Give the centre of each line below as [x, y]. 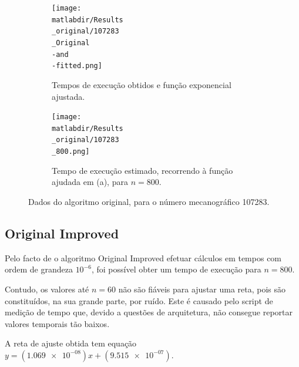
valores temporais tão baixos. [57, 323]
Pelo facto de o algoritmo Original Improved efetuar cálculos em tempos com [143, 257]
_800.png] [71, 152]
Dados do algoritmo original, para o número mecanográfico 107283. [149, 201]
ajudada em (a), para [90, 182]
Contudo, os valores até [47, 289]
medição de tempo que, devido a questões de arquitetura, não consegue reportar [149, 312]
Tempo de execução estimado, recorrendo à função [142, 170]
